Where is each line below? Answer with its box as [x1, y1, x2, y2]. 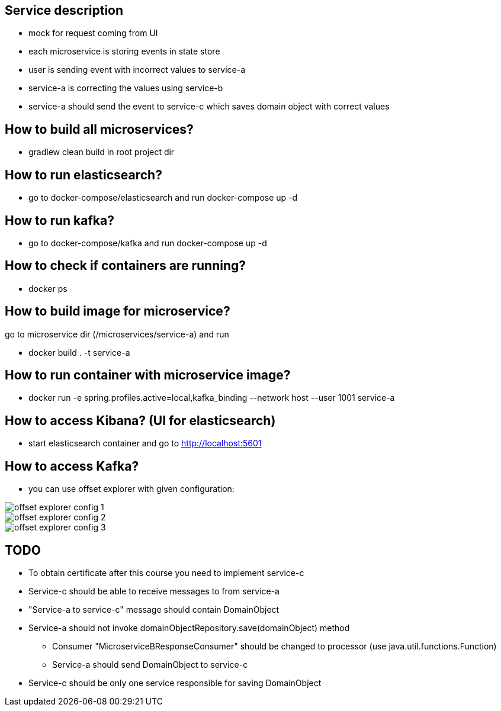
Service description [5, 3, 124, 18]
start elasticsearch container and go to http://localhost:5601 [28, 438, 262, 449]
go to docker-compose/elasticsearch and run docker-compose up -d [28, 192, 298, 203]
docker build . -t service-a [28, 347, 130, 358]
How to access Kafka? [5, 458, 139, 474]
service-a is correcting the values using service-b [28, 83, 223, 94]
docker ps [28, 283, 68, 294]
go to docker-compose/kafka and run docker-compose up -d [28, 237, 267, 248]
